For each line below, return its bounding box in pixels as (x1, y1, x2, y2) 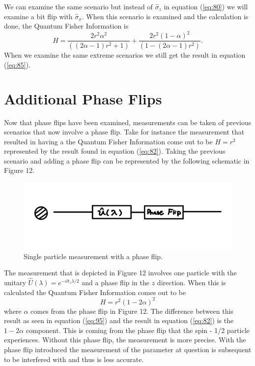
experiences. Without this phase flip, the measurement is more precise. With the (4, 334, 246, 345)
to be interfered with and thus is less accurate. (4, 354, 144, 364)
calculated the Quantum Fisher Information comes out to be (4, 287, 186, 297)
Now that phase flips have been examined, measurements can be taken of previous (4, 117, 252, 127)
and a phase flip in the (82, 277, 150, 287)
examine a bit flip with (4, 11, 73, 21)
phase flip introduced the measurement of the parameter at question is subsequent (4, 344, 252, 355)
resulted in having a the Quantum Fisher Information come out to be (4, 136, 213, 146)
